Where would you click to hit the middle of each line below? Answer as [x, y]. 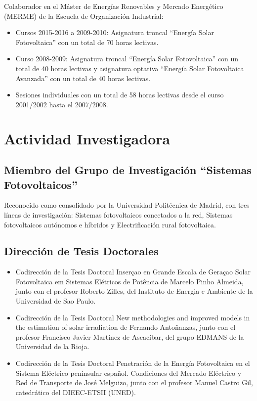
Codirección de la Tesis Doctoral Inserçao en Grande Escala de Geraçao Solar [133, 272]
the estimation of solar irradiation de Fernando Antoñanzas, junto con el [126, 327]
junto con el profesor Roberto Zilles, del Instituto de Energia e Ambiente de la [134, 291]
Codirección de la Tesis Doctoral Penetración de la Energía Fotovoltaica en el [133, 363]
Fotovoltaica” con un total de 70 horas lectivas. [87, 42]
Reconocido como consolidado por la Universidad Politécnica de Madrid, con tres [127, 205]
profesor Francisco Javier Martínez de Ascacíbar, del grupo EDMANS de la [130, 336]
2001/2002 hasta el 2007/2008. [62, 104]
